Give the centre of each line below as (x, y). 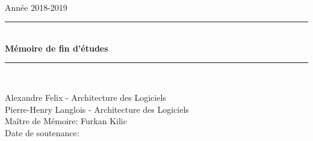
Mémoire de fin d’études (57, 48)
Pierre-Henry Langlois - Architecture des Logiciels (97, 109)
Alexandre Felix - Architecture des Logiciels (85, 97)
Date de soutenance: (42, 132)
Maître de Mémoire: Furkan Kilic (66, 121)
